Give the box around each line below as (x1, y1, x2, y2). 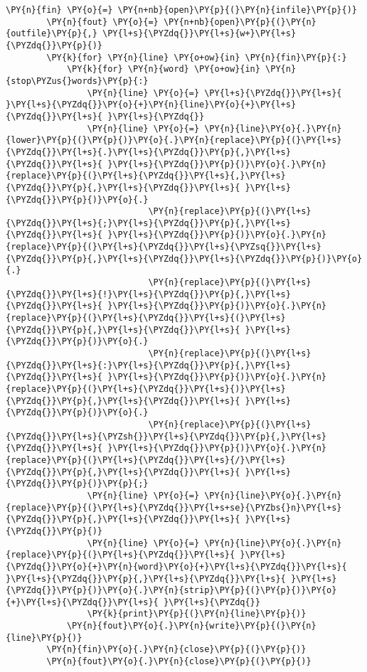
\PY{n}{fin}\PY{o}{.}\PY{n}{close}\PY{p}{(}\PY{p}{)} (46, 644, 307, 655)
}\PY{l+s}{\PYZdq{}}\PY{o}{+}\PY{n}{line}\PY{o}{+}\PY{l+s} (6, 100, 297, 110)
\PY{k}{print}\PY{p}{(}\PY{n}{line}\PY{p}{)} (87, 609, 307, 619)
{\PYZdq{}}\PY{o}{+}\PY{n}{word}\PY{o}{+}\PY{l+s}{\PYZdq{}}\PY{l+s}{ (6, 561, 347, 572)
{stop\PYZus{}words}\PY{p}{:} (6, 75, 149, 86)
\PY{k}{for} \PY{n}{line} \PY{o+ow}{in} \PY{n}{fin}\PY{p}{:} (46, 52, 347, 63)
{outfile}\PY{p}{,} (6, 28, 97, 39)
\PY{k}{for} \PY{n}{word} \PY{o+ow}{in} (66, 64, 260, 75)
